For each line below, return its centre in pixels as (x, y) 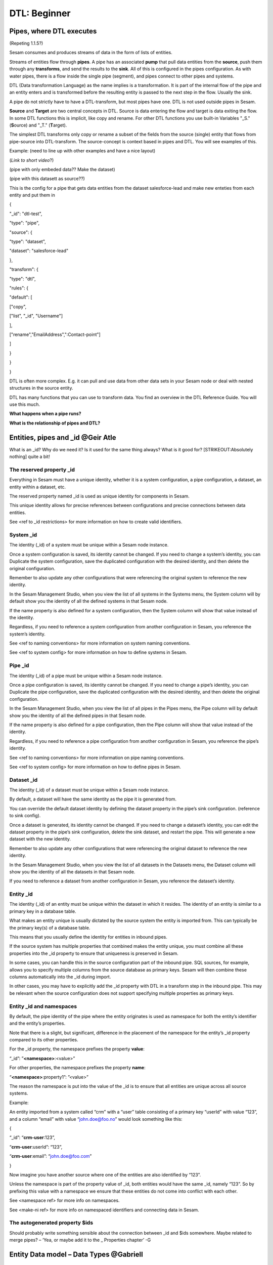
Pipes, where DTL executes (53, 31)
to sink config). (25, 816)
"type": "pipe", (25, 223)
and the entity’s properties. (37, 1023)
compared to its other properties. (44, 1040)
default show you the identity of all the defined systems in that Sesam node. (88, 601)
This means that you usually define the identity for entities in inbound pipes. (88, 937)
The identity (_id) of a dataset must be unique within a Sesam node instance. (89, 790)
